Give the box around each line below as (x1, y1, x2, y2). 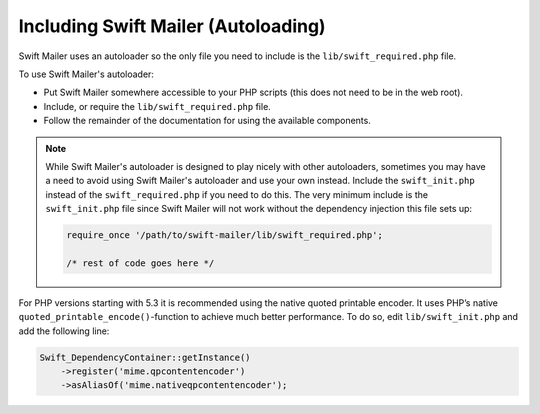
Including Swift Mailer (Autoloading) (18, 15, 326, 37)
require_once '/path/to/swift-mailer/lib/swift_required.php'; (66, 230, 384, 241)
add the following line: (18, 325, 110, 337)
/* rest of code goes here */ (66, 257, 215, 269)
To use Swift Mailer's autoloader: (18, 68, 155, 80)
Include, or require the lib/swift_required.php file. (43, 100, 272, 112)
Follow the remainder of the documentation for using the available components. (43, 115, 372, 127)
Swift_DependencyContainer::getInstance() (39, 351, 251, 363)
